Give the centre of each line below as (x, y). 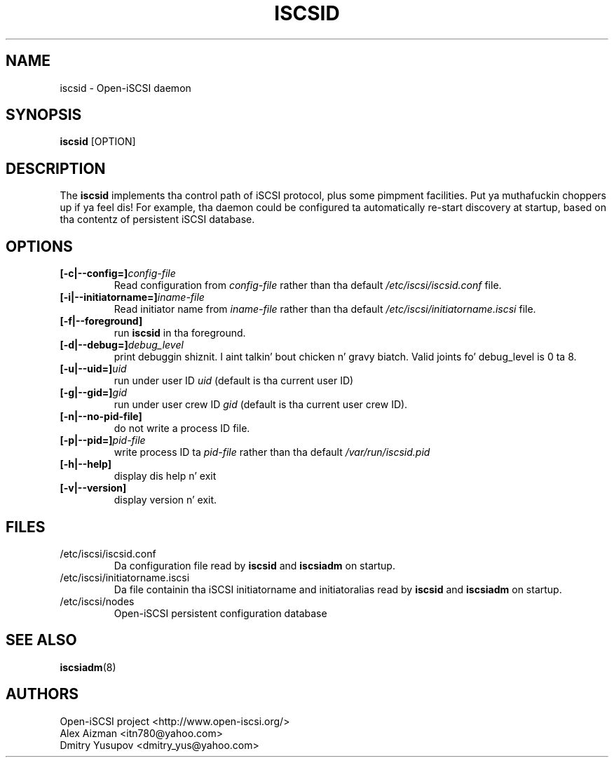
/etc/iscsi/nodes (97, 601)
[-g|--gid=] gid (94, 393)
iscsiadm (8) (88, 667)
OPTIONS (39, 246)
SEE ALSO (41, 640)
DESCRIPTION (56, 168)
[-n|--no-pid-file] (101, 417)
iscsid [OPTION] (98, 142)
